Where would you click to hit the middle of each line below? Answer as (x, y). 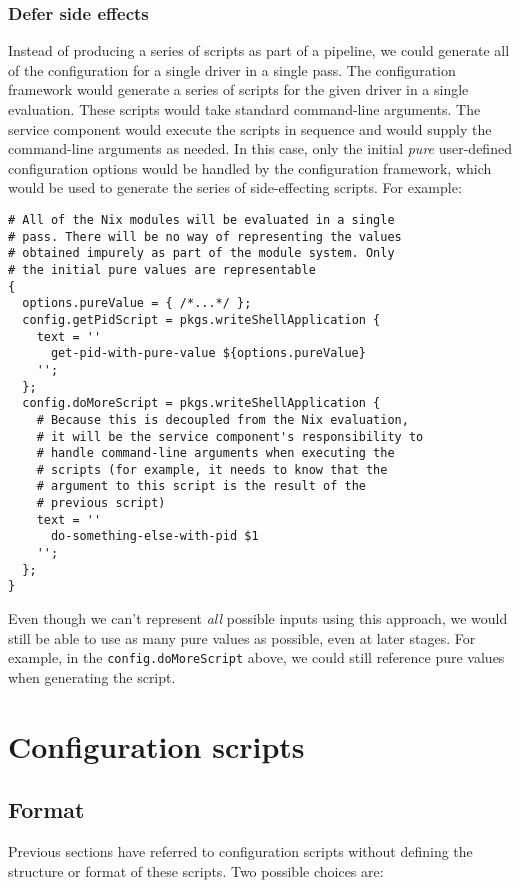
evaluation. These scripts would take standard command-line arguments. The (244, 109)
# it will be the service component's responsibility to (230, 436)
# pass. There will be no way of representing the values (205, 236)
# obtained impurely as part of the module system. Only (201, 253)
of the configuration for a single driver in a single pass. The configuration (232, 69)
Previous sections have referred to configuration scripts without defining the (240, 851)
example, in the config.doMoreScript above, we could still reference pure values (256, 657)
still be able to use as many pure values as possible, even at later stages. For (242, 637)
